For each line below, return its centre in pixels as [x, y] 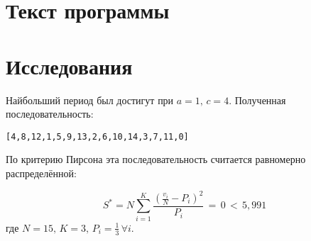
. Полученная [257, 100]
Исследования [69, 66]
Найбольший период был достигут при [90, 100]
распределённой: [41, 173]
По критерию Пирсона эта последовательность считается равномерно [156, 159]
